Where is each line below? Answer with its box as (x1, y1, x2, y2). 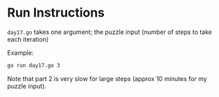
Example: (7, 48, 34, 57)
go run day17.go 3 (7, 62, 60, 69)
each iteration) (7, 35, 49, 43)
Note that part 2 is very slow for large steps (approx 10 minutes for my (7, 74, 207, 82)
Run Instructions (7, 5, 105, 21)
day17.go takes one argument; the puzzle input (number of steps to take (7, 28, 213, 36)
